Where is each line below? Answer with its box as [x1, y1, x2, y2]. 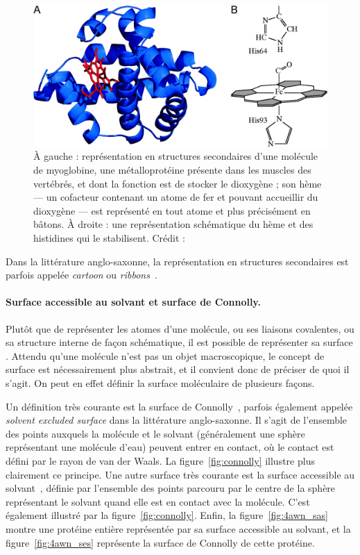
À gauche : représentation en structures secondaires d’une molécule [33, 149, 318, 163]
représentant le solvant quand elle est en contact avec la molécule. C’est [6, 494, 310, 508]
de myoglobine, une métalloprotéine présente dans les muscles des [33, 163, 311, 177]
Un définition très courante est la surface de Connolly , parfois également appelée [6, 399, 353, 413]
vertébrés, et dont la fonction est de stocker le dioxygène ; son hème [33, 176, 322, 190]
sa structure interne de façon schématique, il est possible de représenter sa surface [6, 335, 353, 349]
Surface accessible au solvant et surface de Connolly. [6, 295, 261, 309]
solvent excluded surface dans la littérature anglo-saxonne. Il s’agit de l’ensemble [6, 413, 348, 427]
